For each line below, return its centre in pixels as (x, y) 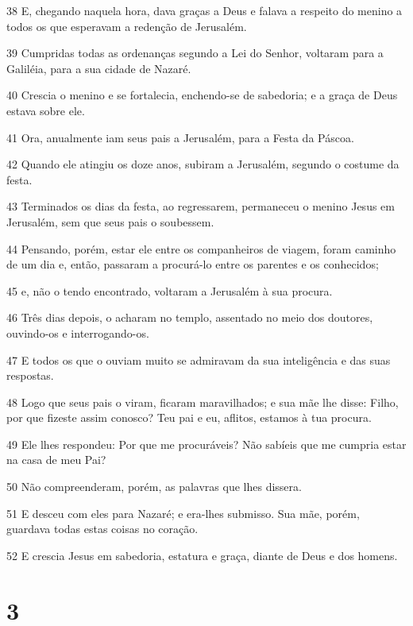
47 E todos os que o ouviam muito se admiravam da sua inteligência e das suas (199, 359)
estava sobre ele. (46, 110)
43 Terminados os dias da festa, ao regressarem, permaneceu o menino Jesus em (201, 206)
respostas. (30, 375)
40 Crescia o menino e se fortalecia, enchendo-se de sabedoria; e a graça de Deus (202, 95)
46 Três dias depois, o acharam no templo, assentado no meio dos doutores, (190, 317)
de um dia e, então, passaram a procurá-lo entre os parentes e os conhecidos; (193, 264)
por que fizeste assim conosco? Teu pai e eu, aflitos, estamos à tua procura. (189, 417)
